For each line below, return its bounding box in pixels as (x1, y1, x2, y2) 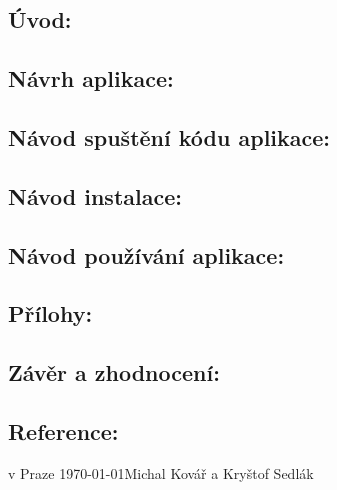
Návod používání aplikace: (8, 239, 285, 270)
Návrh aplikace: (8, 63, 174, 94)
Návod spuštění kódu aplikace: (8, 121, 331, 152)
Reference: (8, 415, 119, 446)
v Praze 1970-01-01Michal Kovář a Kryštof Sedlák (8, 462, 314, 483)
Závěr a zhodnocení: (8, 357, 220, 388)
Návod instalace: (8, 180, 182, 211)
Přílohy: (8, 298, 93, 329)
